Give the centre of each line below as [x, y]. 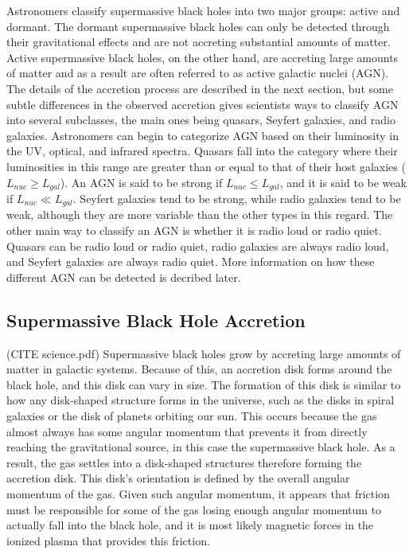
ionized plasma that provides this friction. [108, 540]
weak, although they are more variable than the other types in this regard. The [200, 215]
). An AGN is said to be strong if [141, 182]
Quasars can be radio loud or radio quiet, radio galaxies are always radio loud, [198, 246]
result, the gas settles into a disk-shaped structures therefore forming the [184, 462]
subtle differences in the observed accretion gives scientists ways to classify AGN [203, 104]
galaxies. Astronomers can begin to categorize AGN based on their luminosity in [203, 135]
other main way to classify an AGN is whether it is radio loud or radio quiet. [194, 230]
